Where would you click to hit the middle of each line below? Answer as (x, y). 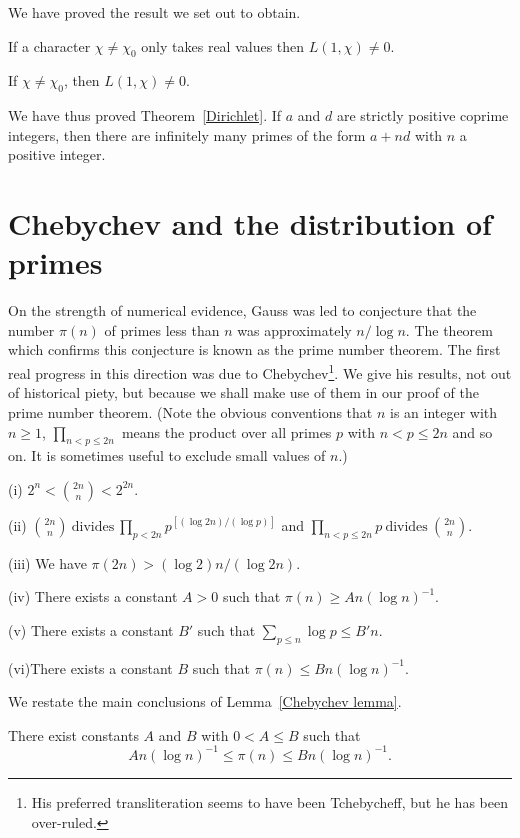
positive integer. (57, 154)
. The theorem (449, 329)
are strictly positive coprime (422, 115)
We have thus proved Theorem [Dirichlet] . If (145, 115)
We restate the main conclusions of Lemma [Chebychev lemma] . (205, 701)
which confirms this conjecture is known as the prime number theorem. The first (254, 349)
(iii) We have (47, 562)
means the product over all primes (226, 431)
